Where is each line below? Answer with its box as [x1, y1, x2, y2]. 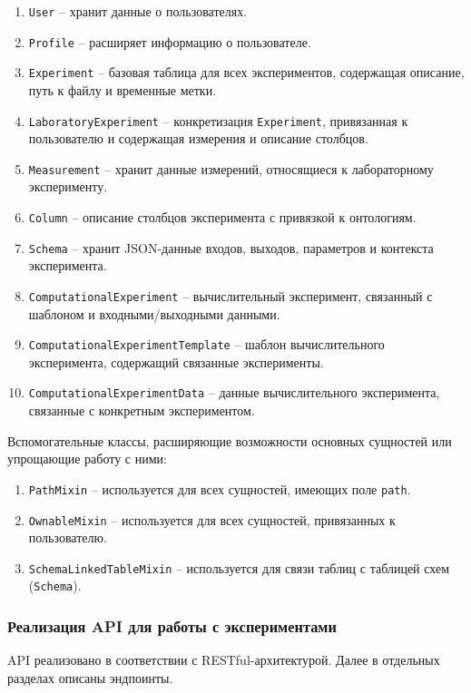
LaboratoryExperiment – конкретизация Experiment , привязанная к [28, 111, 408, 130]
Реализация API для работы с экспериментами [7, 615, 337, 638]
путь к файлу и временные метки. [28, 80, 217, 99]
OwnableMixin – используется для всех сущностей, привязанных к [28, 510, 396, 529]
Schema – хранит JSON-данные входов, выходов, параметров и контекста [28, 238, 434, 257]
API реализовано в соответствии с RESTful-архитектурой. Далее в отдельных [7, 650, 440, 669]
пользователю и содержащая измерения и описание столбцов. [28, 129, 368, 148]
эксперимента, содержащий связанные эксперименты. [28, 352, 324, 371]
